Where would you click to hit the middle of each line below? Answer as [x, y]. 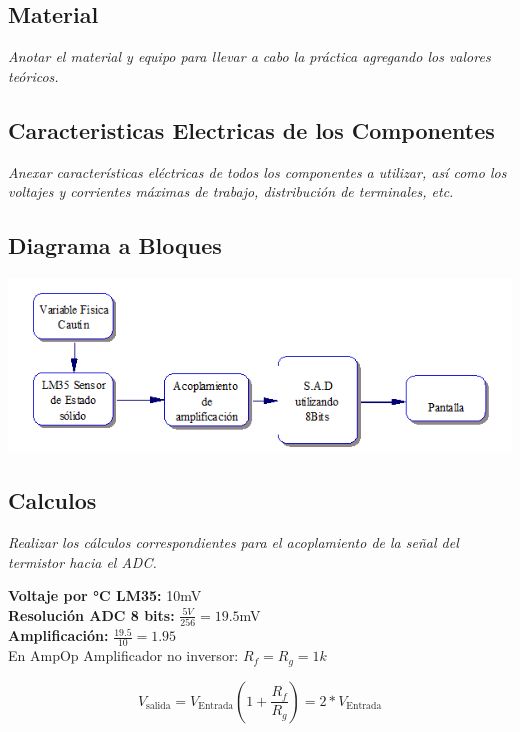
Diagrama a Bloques [115, 245]
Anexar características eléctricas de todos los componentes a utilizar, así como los [257, 171]
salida [158, 705]
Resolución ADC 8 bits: [91, 614]
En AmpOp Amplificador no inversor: [123, 655]
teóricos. [33, 75]
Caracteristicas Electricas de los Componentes [251, 129]
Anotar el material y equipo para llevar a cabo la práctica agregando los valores [249, 56]
